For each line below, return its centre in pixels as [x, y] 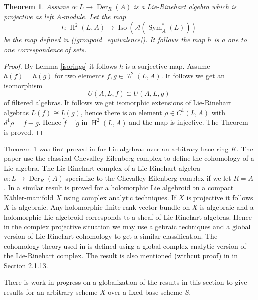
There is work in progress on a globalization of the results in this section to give [126, 282]
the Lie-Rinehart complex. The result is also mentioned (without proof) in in [121, 256]
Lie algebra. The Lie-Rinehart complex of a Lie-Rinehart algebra [102, 168]
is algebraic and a [227, 207]
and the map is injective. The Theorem [189, 122]
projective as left [29, 16]
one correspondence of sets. [45, 49]
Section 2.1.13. [26, 265]
